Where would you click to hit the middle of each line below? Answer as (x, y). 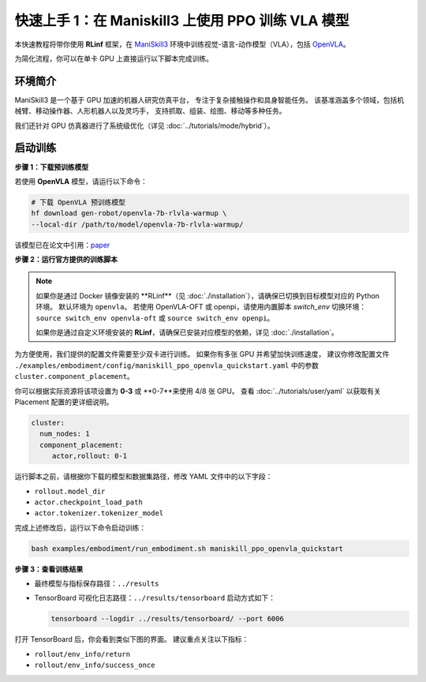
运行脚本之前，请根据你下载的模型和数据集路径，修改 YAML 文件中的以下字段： (144, 477)
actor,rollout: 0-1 (90, 456)
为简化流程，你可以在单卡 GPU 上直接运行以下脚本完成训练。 (114, 58)
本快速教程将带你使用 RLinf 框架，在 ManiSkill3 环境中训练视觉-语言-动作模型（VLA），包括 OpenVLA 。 (182, 44)
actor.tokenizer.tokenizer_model (99, 513)
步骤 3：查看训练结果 (49, 569)
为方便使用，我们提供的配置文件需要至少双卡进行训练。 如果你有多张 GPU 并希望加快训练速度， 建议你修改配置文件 (202, 354)
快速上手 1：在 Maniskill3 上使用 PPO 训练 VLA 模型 (182, 21)
